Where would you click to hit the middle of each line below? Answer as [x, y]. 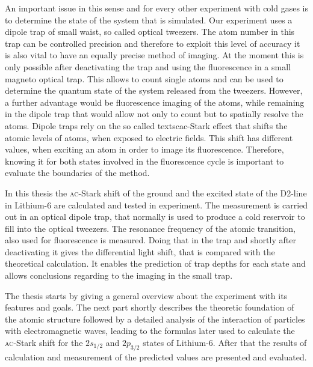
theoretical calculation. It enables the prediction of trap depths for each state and [155, 263]
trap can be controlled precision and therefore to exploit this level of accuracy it [153, 43]
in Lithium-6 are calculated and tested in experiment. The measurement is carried [156, 205]
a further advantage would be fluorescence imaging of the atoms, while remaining [155, 102]
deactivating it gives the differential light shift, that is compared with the [140, 251]
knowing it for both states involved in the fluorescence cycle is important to [144, 161]
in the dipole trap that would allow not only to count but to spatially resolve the [154, 114]
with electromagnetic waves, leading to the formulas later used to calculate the [150, 331]
